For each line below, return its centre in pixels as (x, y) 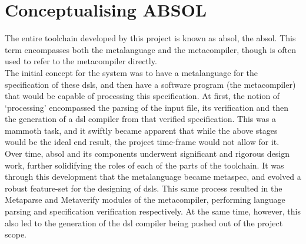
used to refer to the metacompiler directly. (81, 61)
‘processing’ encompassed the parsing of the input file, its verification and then (147, 107)
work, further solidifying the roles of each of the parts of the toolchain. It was (144, 165)
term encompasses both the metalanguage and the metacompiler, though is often (151, 49)
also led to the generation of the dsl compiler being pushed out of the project (144, 222)
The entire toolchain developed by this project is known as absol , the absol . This (150, 38)
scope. (16, 234)
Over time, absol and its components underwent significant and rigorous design (147, 154)
